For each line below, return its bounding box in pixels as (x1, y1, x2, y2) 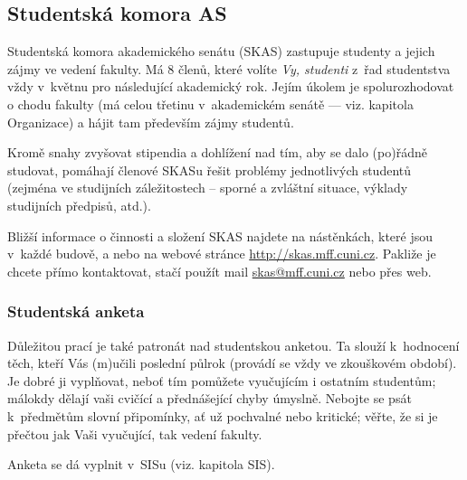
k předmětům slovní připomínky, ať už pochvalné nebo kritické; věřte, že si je (7, 406, 438, 425)
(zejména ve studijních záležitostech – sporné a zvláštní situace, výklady (7, 178, 408, 197)
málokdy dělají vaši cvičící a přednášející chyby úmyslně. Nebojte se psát (7, 389, 412, 408)
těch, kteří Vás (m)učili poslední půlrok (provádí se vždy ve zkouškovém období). (7, 353, 457, 372)
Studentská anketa (7, 300, 145, 323)
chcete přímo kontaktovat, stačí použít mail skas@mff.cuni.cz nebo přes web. (7, 261, 432, 280)
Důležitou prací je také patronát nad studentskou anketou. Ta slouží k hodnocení (7, 335, 460, 354)
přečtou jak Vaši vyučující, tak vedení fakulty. (7, 424, 262, 443)
